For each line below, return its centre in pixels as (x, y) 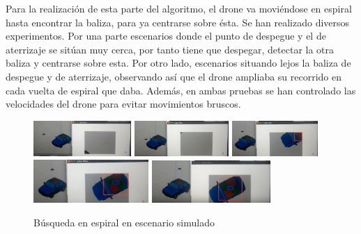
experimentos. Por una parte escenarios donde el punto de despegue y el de (166, 36)
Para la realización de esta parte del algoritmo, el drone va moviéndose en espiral (179, 8)
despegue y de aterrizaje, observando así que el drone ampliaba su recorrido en (174, 76)
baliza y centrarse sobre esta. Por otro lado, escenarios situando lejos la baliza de (178, 63)
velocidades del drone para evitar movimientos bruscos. (123, 104)
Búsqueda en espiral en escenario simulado (124, 223)
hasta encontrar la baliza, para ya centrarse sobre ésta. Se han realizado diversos (178, 22)
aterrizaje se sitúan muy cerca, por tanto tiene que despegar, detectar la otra (170, 49)
